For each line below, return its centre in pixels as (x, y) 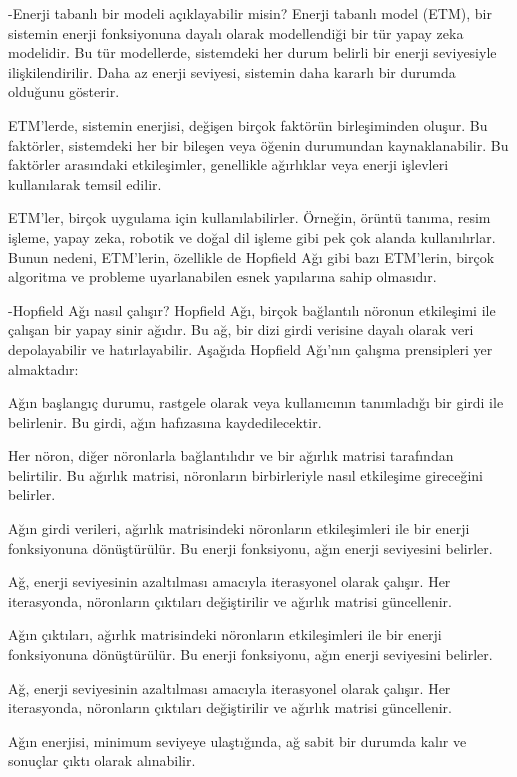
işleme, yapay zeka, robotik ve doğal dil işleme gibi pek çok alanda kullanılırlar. (252, 236)
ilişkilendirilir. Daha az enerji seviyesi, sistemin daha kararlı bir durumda (232, 71)
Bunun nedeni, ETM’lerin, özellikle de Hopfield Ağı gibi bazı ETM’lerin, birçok (251, 256)
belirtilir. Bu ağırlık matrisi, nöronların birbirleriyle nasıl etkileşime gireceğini (245, 474)
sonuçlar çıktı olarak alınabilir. (102, 760)
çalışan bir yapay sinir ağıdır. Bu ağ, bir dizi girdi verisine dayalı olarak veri (241, 329)
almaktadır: (43, 368)
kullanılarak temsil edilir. (85, 183)
